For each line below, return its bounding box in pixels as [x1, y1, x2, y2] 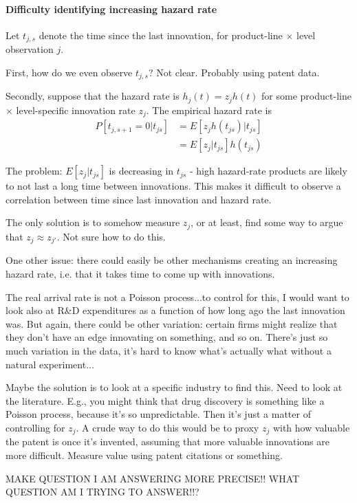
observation [6, 42, 54, 56]
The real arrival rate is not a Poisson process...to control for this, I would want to [6, 289, 349, 304]
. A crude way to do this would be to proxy [76, 420, 259, 434]
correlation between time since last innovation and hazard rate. [6, 192, 272, 206]
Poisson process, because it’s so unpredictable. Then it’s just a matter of [6, 407, 311, 421]
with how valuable [272, 420, 350, 434]
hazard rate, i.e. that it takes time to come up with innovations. [6, 266, 275, 280]
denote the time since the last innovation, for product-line [39, 27, 283, 42]
